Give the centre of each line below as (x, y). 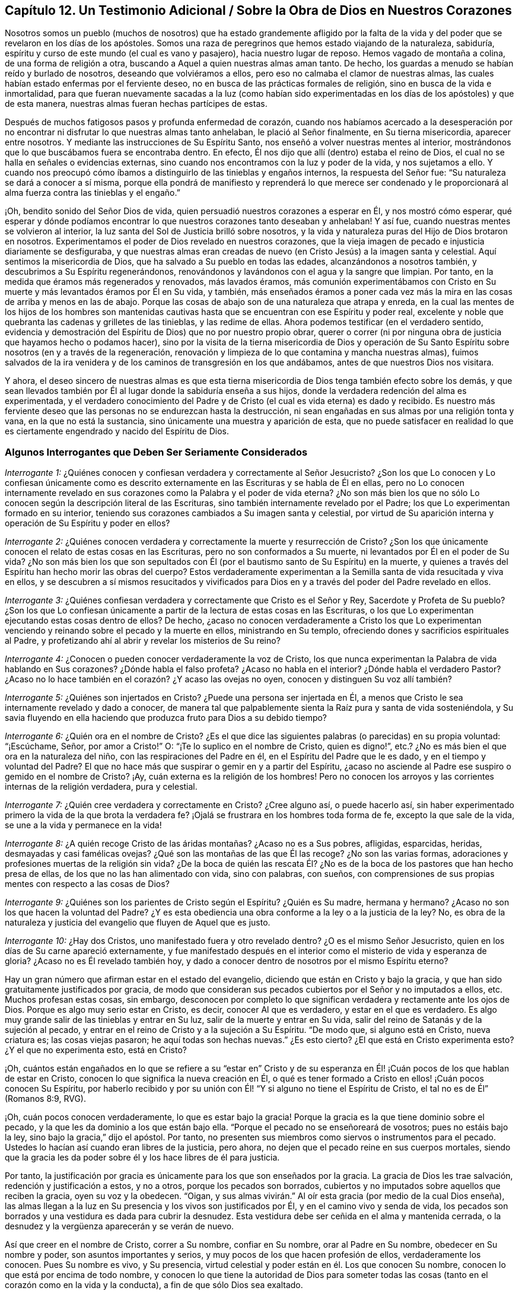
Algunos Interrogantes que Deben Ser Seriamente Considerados (156, 452)
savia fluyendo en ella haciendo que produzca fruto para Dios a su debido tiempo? (166, 718)
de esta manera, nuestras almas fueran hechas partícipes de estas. (136, 104)
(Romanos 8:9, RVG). (45, 1099)
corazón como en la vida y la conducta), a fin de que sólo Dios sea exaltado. (154, 1285)
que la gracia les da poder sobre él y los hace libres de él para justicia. (142, 1158)
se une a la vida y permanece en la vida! (83, 825)
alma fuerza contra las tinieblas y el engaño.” (93, 193)
